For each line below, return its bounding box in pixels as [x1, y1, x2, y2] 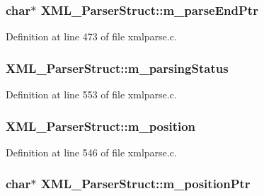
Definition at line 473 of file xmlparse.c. [6, 29, 177, 44]
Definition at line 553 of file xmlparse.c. [6, 87, 177, 102]
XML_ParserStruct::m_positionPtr [40, 175, 251, 192]
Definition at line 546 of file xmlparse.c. [6, 144, 177, 159]
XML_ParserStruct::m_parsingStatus [6, 59, 229, 76]
